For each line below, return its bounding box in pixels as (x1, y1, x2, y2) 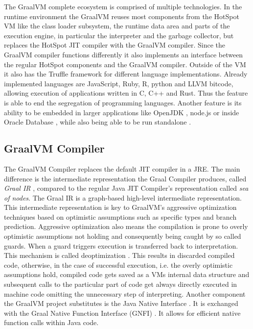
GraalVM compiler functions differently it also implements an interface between (4, 49, 243, 59)
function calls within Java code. (4, 317, 99, 328)
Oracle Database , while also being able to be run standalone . (4, 117, 191, 127)
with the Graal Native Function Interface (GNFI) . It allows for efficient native (4, 307, 241, 318)
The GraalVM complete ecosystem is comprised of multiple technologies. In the (4, 1, 242, 11)
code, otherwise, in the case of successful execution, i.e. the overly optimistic (4, 259, 233, 270)
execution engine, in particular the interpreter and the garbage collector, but (4, 30, 234, 40)
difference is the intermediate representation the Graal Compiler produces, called (4, 173, 247, 183)
